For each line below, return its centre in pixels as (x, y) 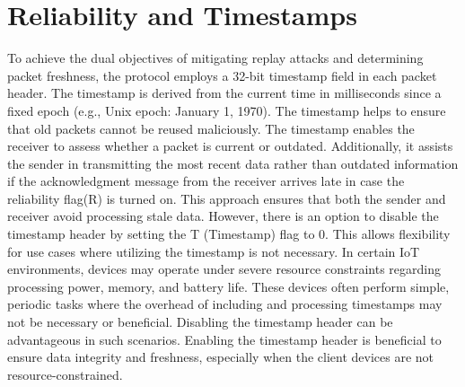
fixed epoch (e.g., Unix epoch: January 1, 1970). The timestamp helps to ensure (227, 110)
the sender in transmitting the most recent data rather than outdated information (233, 163)
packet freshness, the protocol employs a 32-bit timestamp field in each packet (222, 75)
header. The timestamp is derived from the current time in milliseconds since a (224, 93)
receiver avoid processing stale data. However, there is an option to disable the (223, 216)
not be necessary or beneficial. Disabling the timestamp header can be (200, 322)
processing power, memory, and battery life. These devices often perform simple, (228, 286)
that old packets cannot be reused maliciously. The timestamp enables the (211, 128)
